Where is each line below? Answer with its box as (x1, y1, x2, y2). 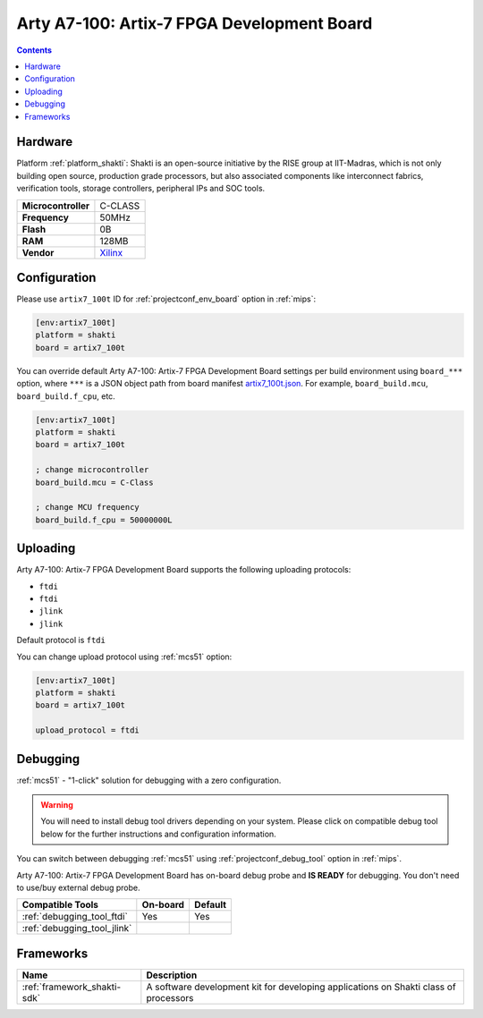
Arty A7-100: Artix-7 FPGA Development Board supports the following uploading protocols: (16, 564, 352, 575)
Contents (16, 45, 53, 55)
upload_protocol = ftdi (35, 725, 140, 735)
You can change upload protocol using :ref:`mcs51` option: (16, 651, 233, 662)
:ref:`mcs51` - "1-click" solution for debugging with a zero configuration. (16, 775, 282, 785)
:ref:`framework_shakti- (21, 980, 121, 993)
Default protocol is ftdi (16, 635, 106, 646)
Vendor (21, 246, 55, 259)
